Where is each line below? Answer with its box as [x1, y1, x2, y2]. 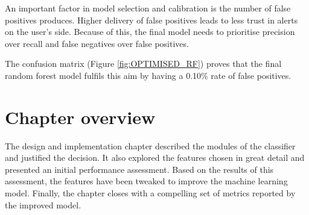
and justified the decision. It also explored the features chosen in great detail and [5, 151, 305, 164]
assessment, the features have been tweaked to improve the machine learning [5, 175, 288, 187]
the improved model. [5, 198, 81, 211]
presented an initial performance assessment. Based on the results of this [5, 163, 274, 175]
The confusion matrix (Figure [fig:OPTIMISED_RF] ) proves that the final [5, 57, 282, 70]
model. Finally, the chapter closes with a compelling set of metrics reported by [5, 187, 296, 199]
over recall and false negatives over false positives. [5, 37, 189, 49]
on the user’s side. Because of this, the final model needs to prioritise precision [5, 25, 295, 38]
